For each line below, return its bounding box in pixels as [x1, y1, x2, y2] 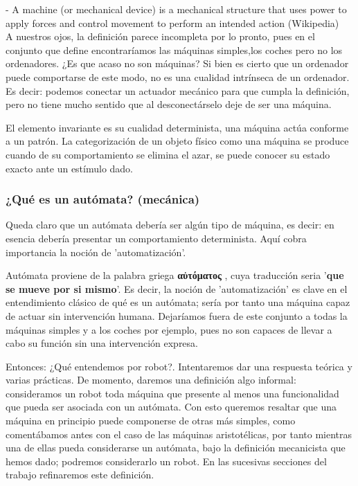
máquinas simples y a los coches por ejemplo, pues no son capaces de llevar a [6, 322, 332, 336]
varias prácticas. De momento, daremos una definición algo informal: [6, 372, 296, 387]
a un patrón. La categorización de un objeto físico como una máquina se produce [6, 134, 349, 148]
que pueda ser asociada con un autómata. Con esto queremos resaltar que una [6, 399, 337, 414]
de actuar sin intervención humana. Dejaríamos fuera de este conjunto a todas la [6, 308, 348, 323]
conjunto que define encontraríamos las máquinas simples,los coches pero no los [6, 42, 343, 57]
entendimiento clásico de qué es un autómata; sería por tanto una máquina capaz [6, 295, 350, 309]
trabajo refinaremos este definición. [6, 467, 154, 482]
